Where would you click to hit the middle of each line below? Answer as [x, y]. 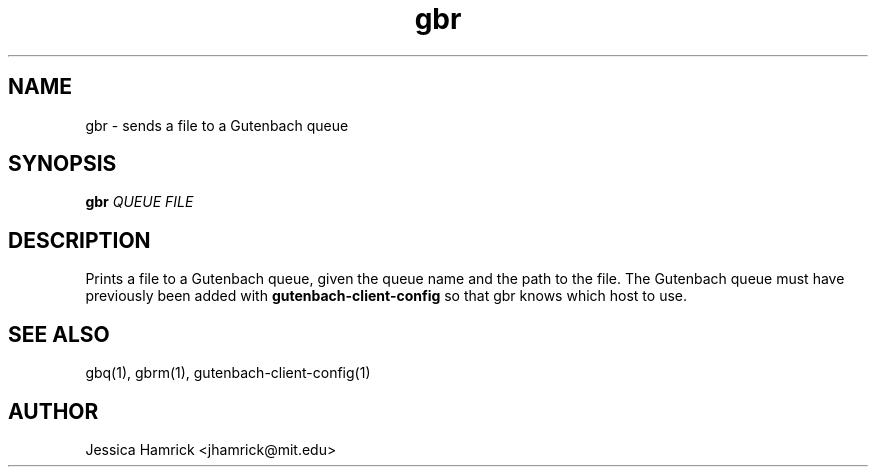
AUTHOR [53, 411]
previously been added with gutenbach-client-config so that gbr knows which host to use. [386, 296]
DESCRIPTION [79, 240]
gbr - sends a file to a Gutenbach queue [217, 125]
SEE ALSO [59, 334]
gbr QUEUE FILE [139, 202]
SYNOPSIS [62, 164]
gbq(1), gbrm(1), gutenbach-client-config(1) [228, 373]
